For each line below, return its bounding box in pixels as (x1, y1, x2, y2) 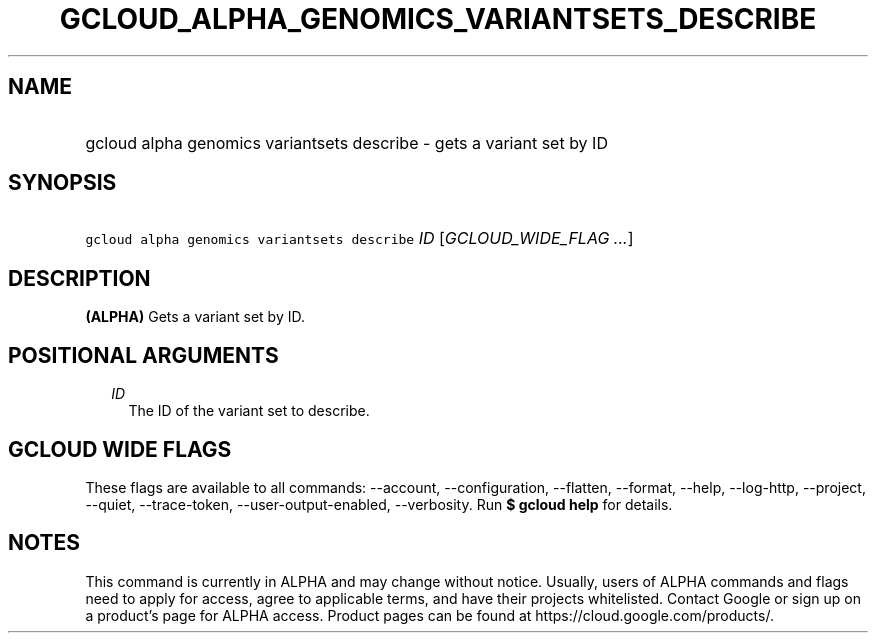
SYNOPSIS (8, 170, 117, 196)
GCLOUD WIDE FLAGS (8, 436, 232, 462)
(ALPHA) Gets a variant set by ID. (85, 308, 305, 326)
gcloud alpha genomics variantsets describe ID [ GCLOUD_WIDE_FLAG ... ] (85, 228, 634, 249)
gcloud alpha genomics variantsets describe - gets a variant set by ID (85, 132, 608, 153)
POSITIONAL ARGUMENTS (8, 342, 279, 368)
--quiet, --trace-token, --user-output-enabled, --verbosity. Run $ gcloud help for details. (85, 495, 673, 513)
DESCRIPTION (8, 265, 151, 291)
